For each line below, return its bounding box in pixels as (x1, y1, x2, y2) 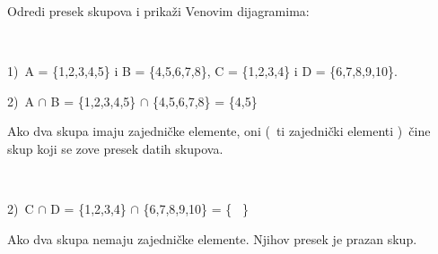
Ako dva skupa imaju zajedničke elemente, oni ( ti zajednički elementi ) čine (7, 122, 431, 140)
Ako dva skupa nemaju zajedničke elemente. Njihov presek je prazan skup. (7, 229, 417, 248)
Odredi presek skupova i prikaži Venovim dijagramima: (7, 2, 310, 20)
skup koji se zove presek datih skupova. (7, 139, 223, 157)
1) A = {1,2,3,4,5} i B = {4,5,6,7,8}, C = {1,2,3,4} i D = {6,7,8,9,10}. (7, 62, 398, 80)
